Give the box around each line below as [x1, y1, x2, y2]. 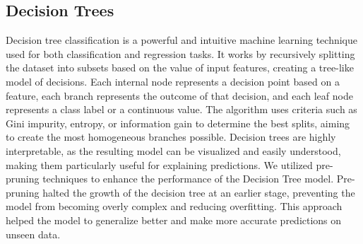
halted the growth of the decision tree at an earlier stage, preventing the [42, 185, 355, 199]
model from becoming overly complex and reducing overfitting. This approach [6, 199, 343, 214]
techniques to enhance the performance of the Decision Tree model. [42, 171, 334, 186]
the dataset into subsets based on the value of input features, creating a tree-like [6, 60, 354, 75]
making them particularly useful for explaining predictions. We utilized [6, 157, 313, 172]
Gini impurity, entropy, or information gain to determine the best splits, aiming [6, 115, 350, 130]
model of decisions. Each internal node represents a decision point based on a [6, 74, 340, 88]
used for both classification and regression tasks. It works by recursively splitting [6, 46, 355, 61]
